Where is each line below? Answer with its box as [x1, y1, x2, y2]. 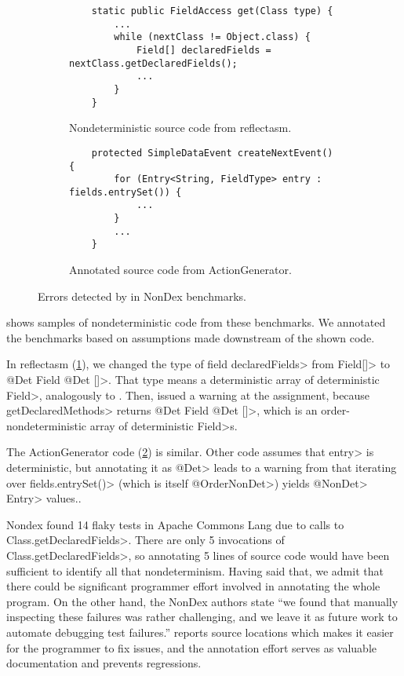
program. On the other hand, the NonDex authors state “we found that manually [6, 593, 399, 609]
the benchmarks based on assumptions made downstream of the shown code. [6, 329, 375, 345]
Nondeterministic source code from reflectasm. [69, 119, 292, 136]
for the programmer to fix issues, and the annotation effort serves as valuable [6, 639, 377, 656]
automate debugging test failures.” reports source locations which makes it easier [6, 623, 394, 640]
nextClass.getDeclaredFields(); [69, 57, 238, 69]
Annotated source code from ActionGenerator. [69, 261, 292, 278]
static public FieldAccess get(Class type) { [91, 5, 333, 16]
